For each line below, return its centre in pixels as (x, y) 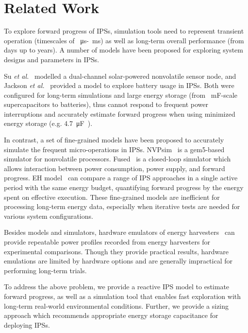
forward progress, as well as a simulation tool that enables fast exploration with (123, 296)
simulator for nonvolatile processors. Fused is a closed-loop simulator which (117, 159)
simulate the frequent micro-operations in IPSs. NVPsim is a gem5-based (114, 149)
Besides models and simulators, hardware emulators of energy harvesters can (119, 232)
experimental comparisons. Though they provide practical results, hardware (116, 251)
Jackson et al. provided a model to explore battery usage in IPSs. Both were (119, 85)
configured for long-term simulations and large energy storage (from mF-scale (121, 95)
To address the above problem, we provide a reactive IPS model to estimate (117, 287)
